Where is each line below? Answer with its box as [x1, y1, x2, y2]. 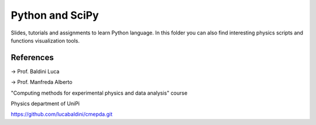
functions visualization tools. [11, 37, 80, 44]
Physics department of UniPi [11, 100, 80, 107]
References [11, 53, 54, 62]
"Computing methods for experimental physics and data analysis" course [11, 89, 188, 96]
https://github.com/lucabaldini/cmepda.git [11, 111, 113, 118]
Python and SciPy [11, 9, 99, 22]
